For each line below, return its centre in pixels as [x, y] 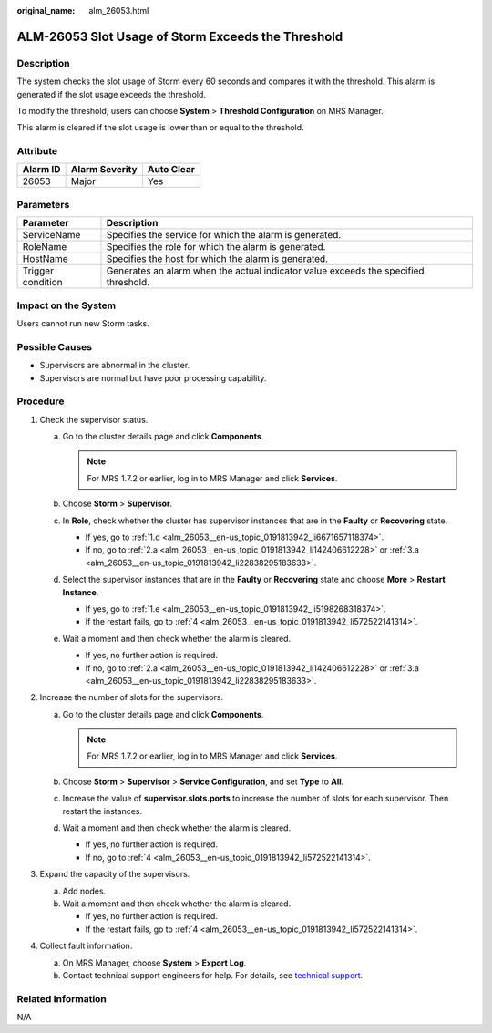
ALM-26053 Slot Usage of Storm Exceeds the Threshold [180, 36]
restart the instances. [102, 811]
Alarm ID [41, 170]
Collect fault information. [86, 946]
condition [42, 283]
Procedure [41, 401]
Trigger [38, 271]
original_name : [46, 10]
